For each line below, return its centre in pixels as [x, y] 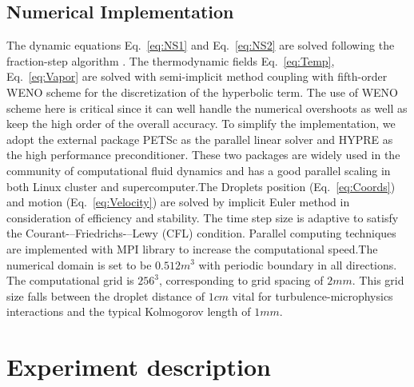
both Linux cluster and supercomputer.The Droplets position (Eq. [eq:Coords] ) [201, 186]
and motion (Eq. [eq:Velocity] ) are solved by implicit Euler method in [178, 202]
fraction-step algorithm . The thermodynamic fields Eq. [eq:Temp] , [171, 60]
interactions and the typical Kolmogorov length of [129, 311]
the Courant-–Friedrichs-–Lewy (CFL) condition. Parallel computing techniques [201, 233]
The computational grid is [70, 280]
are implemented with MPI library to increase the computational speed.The [192, 248]
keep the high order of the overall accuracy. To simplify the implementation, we [201, 124]
